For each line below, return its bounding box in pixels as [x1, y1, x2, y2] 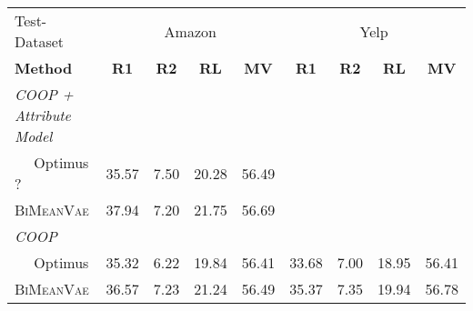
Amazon [164, 20, 216, 42]
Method [15, 57, 73, 78]
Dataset [15, 31, 65, 52]
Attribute [15, 105, 71, 125]
